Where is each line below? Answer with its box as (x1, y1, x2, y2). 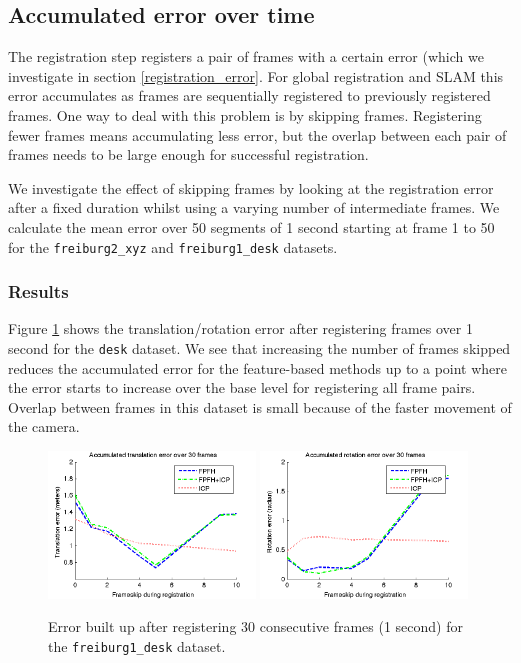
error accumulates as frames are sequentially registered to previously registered (8, 85, 491, 106)
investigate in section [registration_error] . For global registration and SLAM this (8, 65, 504, 86)
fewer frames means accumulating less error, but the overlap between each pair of (8, 124, 507, 145)
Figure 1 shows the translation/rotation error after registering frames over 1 (8, 318, 473, 339)
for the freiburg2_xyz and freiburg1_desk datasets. (8, 236, 338, 257)
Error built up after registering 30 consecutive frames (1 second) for (48, 616, 463, 637)
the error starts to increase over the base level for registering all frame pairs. (8, 377, 476, 398)
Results (8, 279, 69, 304)
